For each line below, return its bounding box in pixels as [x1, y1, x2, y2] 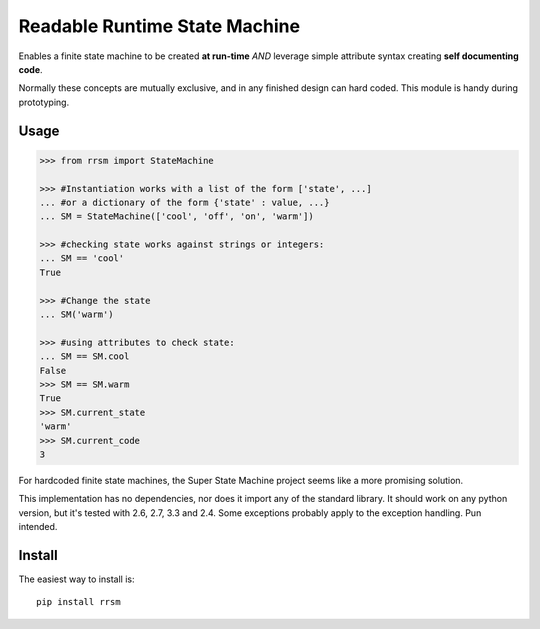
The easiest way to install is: [18, 573, 135, 585]
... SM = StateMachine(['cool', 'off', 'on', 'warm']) [39, 211, 314, 222]
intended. [18, 521, 58, 533]
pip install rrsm [36, 596, 121, 608]
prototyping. [18, 96, 70, 108]
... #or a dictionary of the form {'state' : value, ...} [39, 196, 330, 208]
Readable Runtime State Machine [18, 15, 300, 37]
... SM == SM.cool [39, 351, 130, 362]
